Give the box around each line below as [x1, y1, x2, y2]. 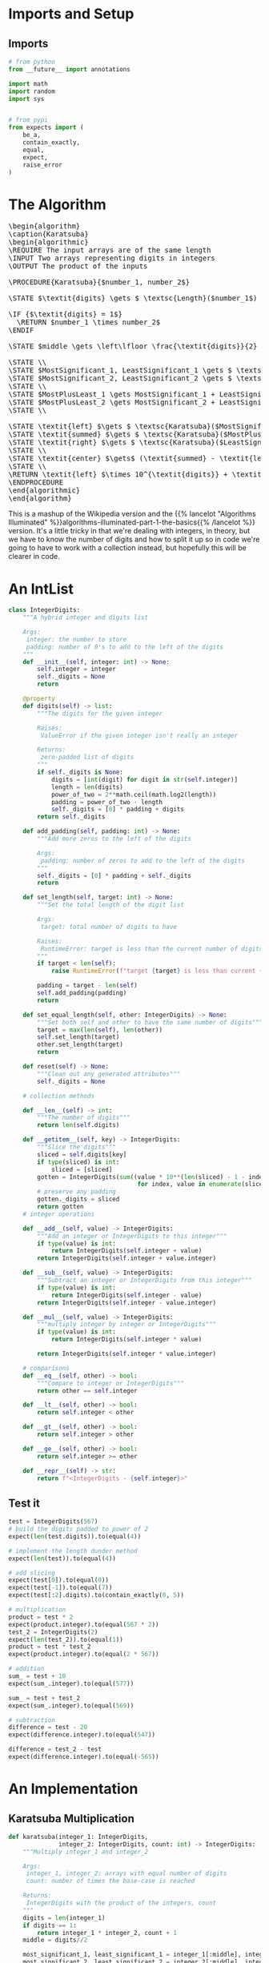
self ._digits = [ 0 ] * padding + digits [50, 806, 184, 814]
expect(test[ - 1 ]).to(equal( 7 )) [8, 1583, 113, 1592]
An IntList [8, 580, 74, 597]
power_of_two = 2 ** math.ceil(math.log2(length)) [50, 790, 217, 798]
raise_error [22, 161, 62, 169]
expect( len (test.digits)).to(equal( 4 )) [8, 1532, 142, 1540]
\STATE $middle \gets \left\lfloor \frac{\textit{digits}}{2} [8, 342, 258, 351]
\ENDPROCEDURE [8, 478, 64, 487]
